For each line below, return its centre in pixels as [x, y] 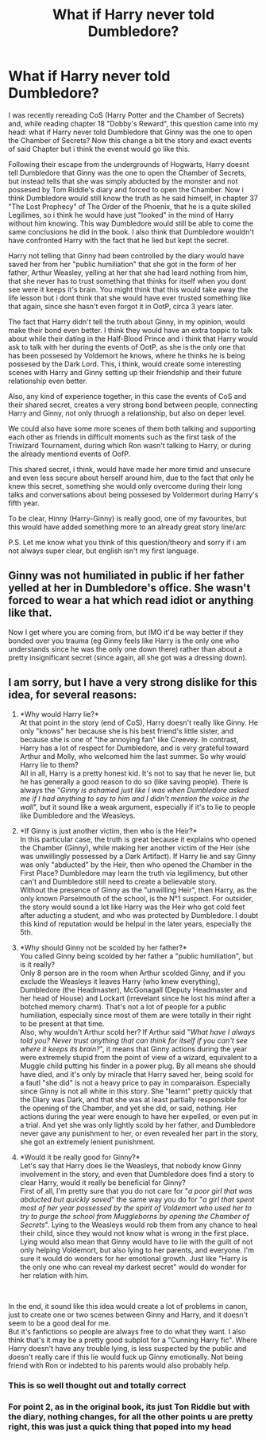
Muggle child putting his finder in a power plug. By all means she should [138, 1066]
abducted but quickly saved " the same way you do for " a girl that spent [137, 1199]
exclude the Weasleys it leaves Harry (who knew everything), [120, 981]
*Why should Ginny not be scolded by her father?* [104, 947]
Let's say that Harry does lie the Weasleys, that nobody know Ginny [131, 1165]
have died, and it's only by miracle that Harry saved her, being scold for [137, 1074]
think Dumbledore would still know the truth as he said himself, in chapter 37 [133, 198]
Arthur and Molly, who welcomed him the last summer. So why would [133, 756]
